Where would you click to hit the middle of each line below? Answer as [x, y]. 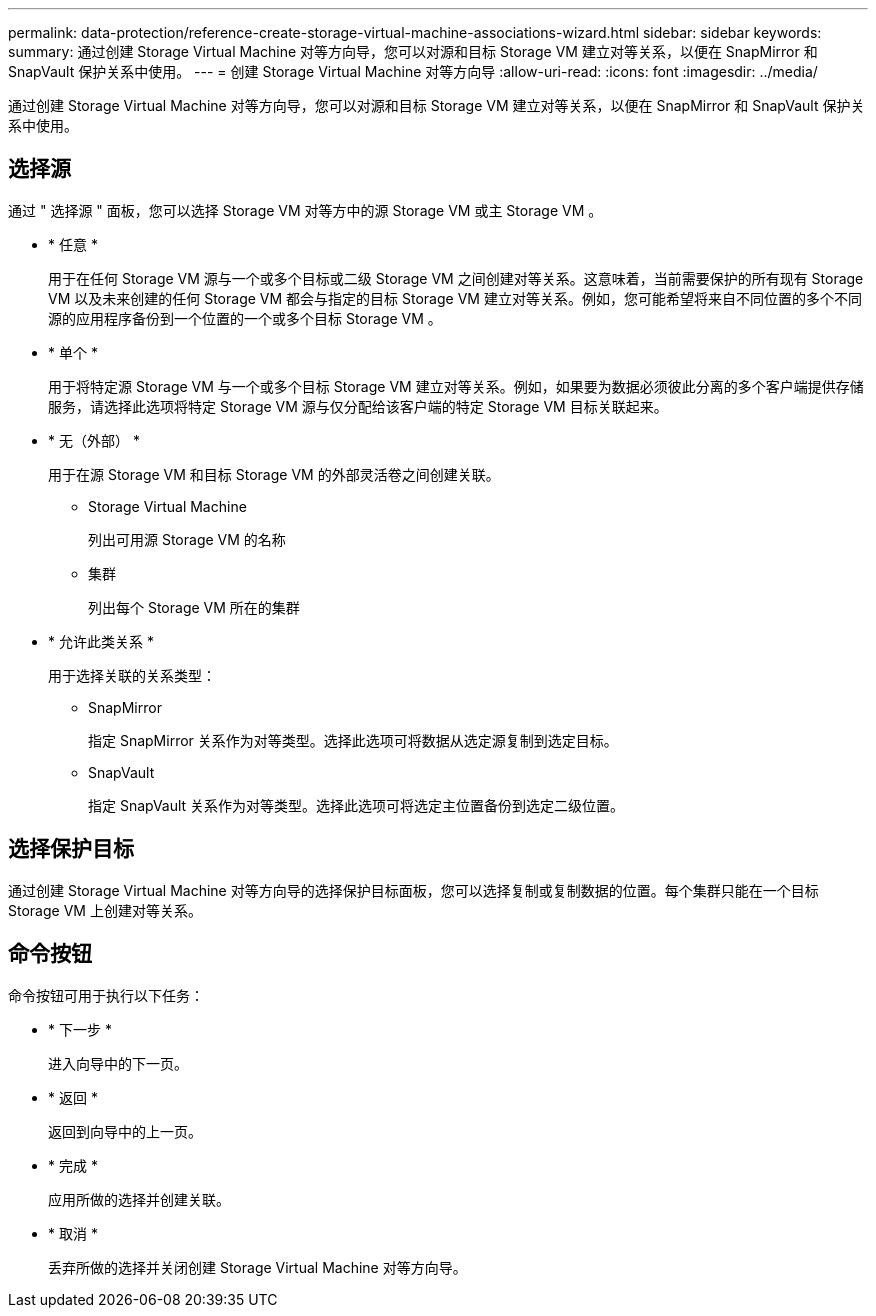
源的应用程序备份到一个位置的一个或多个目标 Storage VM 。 [245, 318]
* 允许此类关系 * [101, 641]
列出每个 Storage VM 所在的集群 [194, 607]
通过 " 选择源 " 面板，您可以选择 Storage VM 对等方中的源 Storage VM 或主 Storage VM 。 [305, 210]
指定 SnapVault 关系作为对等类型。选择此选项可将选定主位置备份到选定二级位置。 [356, 805]
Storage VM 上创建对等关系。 [105, 910]
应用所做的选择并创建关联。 [139, 1199]
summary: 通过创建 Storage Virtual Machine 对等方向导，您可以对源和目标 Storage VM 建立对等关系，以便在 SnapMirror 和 [413, 51]
